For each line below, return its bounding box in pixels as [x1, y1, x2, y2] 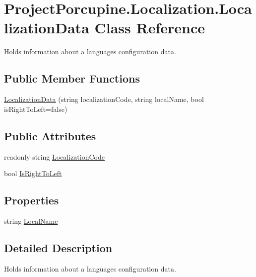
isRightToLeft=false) [4, 103, 67, 114]
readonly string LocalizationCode [4, 151, 105, 162]
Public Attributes [4, 128, 96, 143]
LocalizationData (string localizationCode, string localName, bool [4, 94, 204, 104]
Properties [4, 192, 59, 208]
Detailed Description [4, 240, 113, 255]
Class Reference [94, 17, 205, 38]
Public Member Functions [4, 71, 140, 86]
